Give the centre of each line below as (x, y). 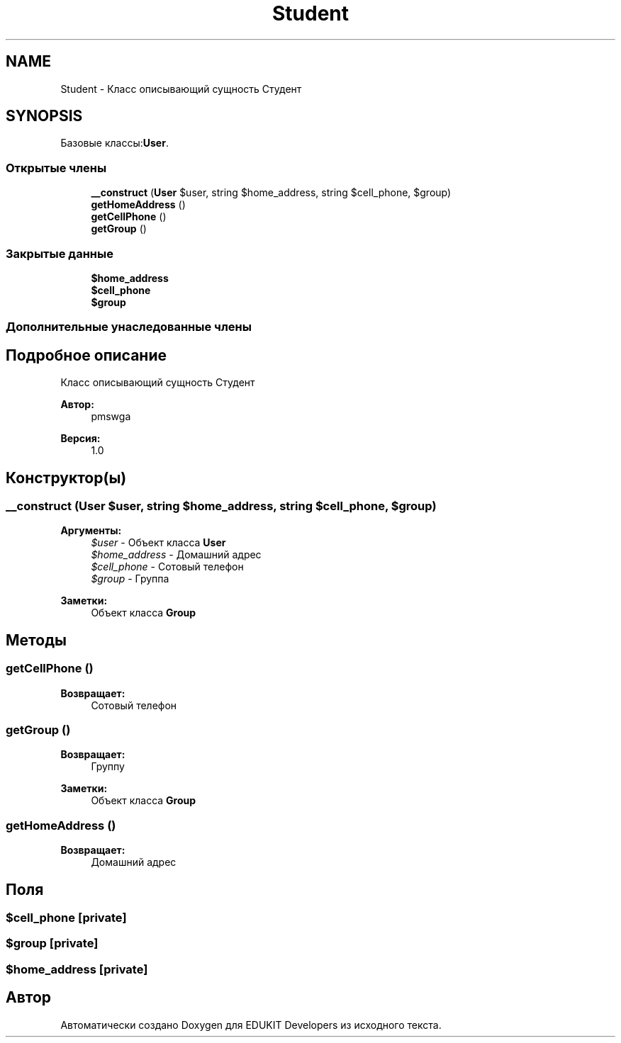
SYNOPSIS (44, 116)
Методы (36, 640)
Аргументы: (91, 531)
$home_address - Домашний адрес (176, 555)
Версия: (80, 439)
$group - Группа (130, 579)
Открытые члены (56, 168)
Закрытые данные (60, 253)
